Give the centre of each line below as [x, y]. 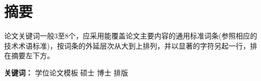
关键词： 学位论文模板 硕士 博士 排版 [66, 72]
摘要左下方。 [32, 55]
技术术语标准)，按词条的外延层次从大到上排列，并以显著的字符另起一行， [127, 45]
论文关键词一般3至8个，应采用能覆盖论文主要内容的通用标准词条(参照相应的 [131, 36]
